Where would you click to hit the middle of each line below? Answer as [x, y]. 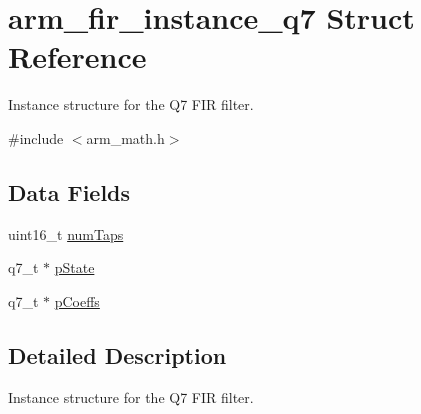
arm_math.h [125, 137]
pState [74, 267]
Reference [77, 56]
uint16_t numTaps [66, 233]
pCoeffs [77, 300]
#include [36, 137]
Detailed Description [117, 354]
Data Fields [69, 191]
